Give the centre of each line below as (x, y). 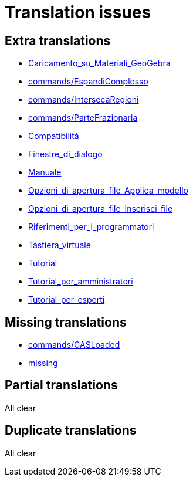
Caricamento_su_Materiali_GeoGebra (99, 63)
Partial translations (61, 385)
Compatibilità (54, 136)
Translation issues (78, 12)
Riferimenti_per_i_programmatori (91, 227)
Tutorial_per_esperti (67, 300)
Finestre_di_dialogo (65, 154)
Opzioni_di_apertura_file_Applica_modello (108, 191)
